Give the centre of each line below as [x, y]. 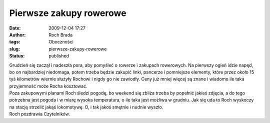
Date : [15, 28]
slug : [14, 49]
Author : [17, 34]
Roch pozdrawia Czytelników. [39, 114]
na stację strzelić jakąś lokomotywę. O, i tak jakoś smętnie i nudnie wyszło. [86, 107]
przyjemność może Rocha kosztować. [48, 86]
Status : [17, 56]
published [59, 56]
